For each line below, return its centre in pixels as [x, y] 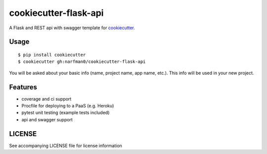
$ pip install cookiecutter [52, 55]
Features [23, 87]
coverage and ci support [46, 99]
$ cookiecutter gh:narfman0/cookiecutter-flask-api [82, 62]
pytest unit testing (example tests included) [66, 113]
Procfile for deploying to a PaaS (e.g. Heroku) [68, 106]
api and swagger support [47, 119]
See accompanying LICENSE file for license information [66, 146]
